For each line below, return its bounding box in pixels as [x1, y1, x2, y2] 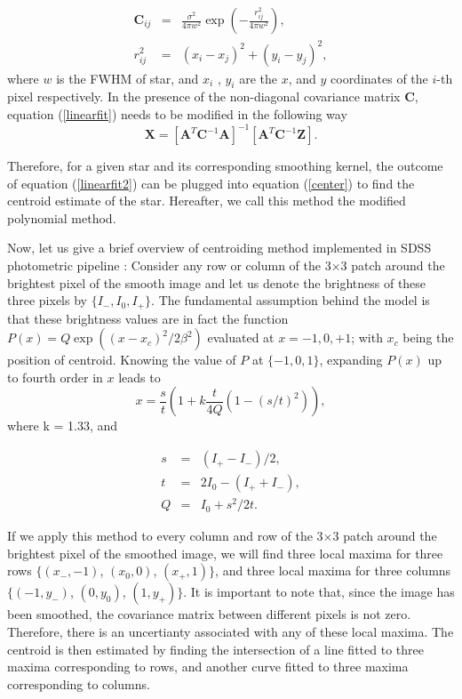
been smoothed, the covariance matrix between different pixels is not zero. [7, 605, 411, 623]
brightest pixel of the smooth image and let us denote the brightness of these [7, 273, 426, 292]
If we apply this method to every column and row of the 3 [7, 526, 323, 545]
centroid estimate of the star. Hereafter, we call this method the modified [7, 191, 406, 210]
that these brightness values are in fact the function [7, 309, 289, 327]
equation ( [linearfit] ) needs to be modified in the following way [7, 104, 347, 123]
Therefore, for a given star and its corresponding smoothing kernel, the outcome [7, 157, 443, 175]
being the [402, 328, 454, 347]
